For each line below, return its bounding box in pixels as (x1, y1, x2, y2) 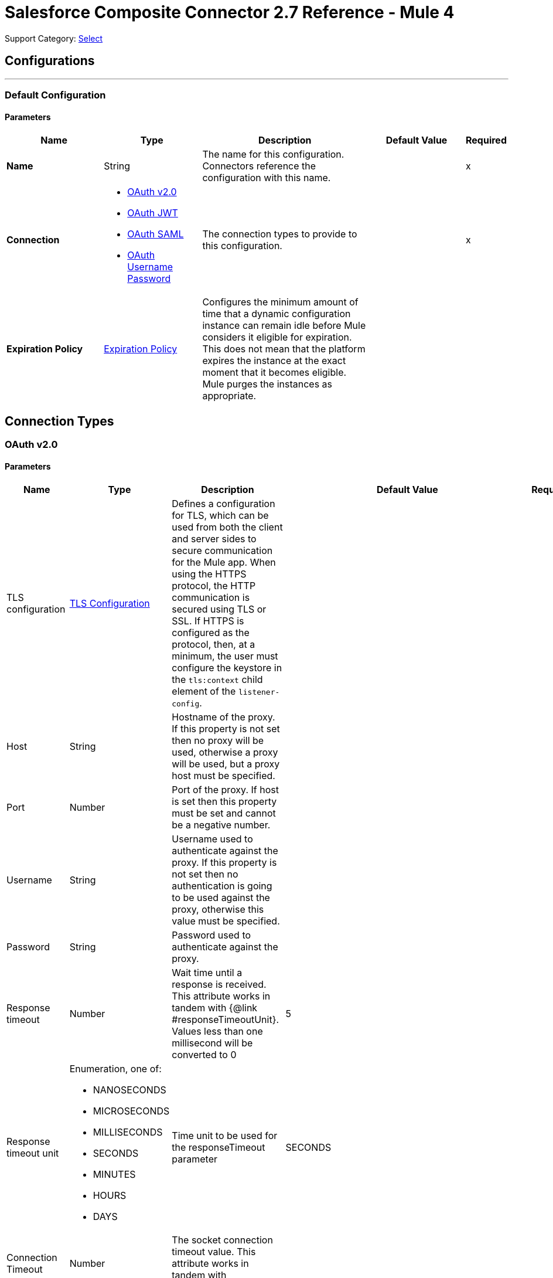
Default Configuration (5, 89, 106, 101)
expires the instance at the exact (202, 355, 346, 367)
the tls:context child (172, 674, 263, 686)
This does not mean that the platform (202, 343, 366, 355)
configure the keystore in (172, 662, 282, 674)
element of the (172, 685, 236, 698)
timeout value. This (172, 1246, 256, 1258)
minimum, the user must (172, 650, 278, 662)
